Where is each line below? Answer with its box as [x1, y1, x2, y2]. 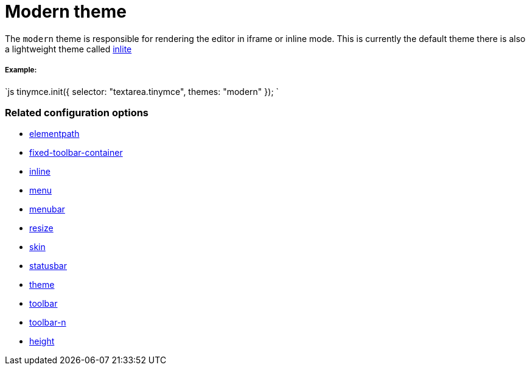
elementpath [29, 128, 80, 139]
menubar [29, 204, 65, 215]
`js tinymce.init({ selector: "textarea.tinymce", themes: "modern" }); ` [5, 86, 279, 97]
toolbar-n [29, 317, 66, 328]
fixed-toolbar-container [29, 147, 123, 158]
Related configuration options [5, 106, 149, 119]
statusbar [29, 260, 67, 271]
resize [29, 223, 54, 234]
